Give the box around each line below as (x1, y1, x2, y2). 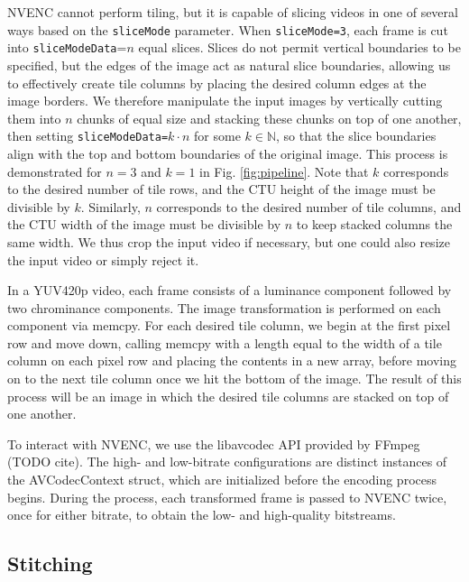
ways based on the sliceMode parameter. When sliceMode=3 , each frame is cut (7, 20, 448, 39)
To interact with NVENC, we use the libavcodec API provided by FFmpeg (7, 434, 420, 453)
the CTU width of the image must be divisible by (7, 215, 281, 234)
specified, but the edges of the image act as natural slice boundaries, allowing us (7, 55, 451, 74)
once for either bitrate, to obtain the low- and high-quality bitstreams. (7, 505, 396, 524)
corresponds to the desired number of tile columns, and (156, 197, 462, 216)
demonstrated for (7, 162, 102, 180)
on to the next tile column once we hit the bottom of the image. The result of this (7, 369, 462, 388)
